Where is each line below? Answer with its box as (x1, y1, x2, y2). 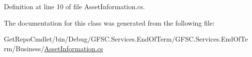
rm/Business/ (4, 43, 45, 53)
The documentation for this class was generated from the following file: (4, 17, 215, 28)
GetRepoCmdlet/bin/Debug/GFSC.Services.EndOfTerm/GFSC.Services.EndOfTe (4, 34, 248, 44)
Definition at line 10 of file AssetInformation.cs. (4, 1, 145, 11)
